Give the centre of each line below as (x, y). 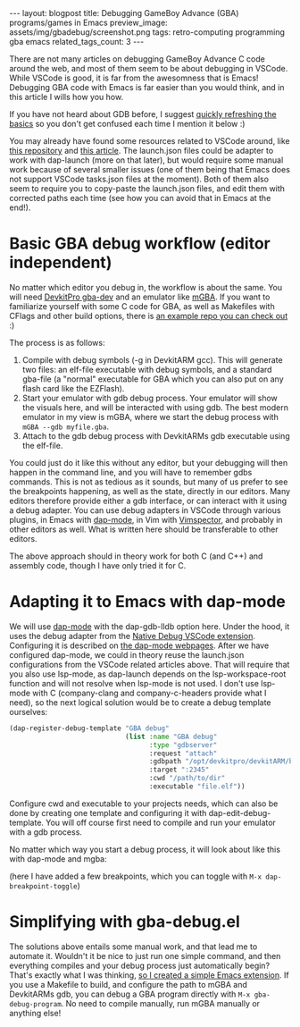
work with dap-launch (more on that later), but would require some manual (146, 160)
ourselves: (29, 711)
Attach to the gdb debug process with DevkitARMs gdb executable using (156, 435)
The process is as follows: (57, 342)
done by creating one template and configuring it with (108, 812)
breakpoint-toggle (43, 886)
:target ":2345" (179, 770)
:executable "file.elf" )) (197, 787)
